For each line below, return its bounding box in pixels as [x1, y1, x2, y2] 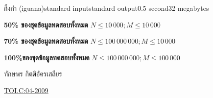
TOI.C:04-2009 [4, 85, 48, 95]
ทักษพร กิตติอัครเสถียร [4, 69, 62, 79]
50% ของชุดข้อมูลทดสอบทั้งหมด [4, 19, 88, 29]
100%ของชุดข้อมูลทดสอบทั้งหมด [4, 52, 90, 62]
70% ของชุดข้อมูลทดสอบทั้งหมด [4, 36, 88, 46]
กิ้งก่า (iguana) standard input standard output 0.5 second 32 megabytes [4, 3, 209, 13]
